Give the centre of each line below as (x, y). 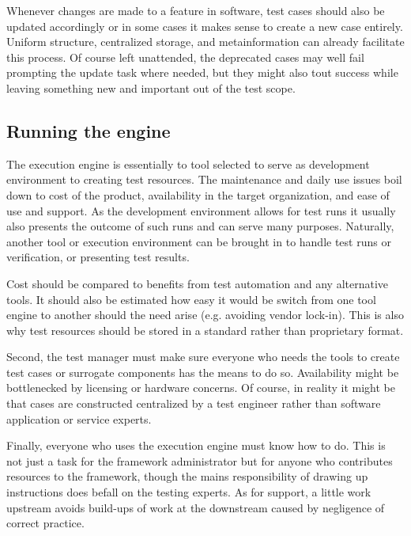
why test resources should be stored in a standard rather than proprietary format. (205, 330)
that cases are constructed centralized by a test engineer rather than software (194, 403)
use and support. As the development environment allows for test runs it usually (201, 210)
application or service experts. (79, 418)
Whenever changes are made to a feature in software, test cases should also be (196, 10)
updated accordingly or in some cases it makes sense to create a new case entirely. (205, 26)
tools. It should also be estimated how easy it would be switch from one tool (191, 299)
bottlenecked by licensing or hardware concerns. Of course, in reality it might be (201, 388)
